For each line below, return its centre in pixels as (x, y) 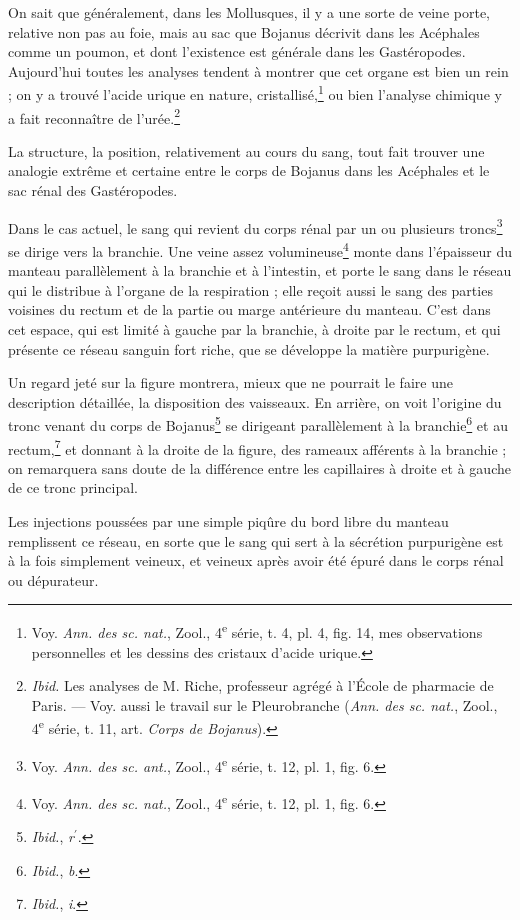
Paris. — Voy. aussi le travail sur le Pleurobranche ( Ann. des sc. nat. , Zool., (264, 704)
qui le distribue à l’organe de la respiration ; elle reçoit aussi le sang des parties (250, 289)
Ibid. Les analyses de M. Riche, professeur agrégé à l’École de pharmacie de (262, 685)
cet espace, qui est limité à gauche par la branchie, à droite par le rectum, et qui (254, 328)
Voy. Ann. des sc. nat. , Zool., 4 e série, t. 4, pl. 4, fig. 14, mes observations (257, 631)
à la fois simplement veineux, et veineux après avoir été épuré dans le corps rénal (256, 560)
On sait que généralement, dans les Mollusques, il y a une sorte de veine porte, (249, 12)
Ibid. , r (52, 836)
